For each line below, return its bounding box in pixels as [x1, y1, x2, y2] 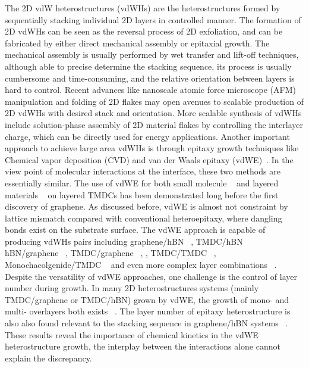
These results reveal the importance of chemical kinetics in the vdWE [5, 328, 258, 341]
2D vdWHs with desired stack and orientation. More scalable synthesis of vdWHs [5, 107, 302, 119]
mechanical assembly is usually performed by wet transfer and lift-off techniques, [5, 48, 299, 61]
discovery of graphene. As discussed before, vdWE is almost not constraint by [5, 200, 288, 213]
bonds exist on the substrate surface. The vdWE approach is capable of [5, 223, 266, 236]
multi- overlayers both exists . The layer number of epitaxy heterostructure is [5, 305, 291, 317]
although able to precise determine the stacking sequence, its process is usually [5, 60, 292, 72]
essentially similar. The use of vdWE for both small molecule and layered [5, 176, 279, 189]
